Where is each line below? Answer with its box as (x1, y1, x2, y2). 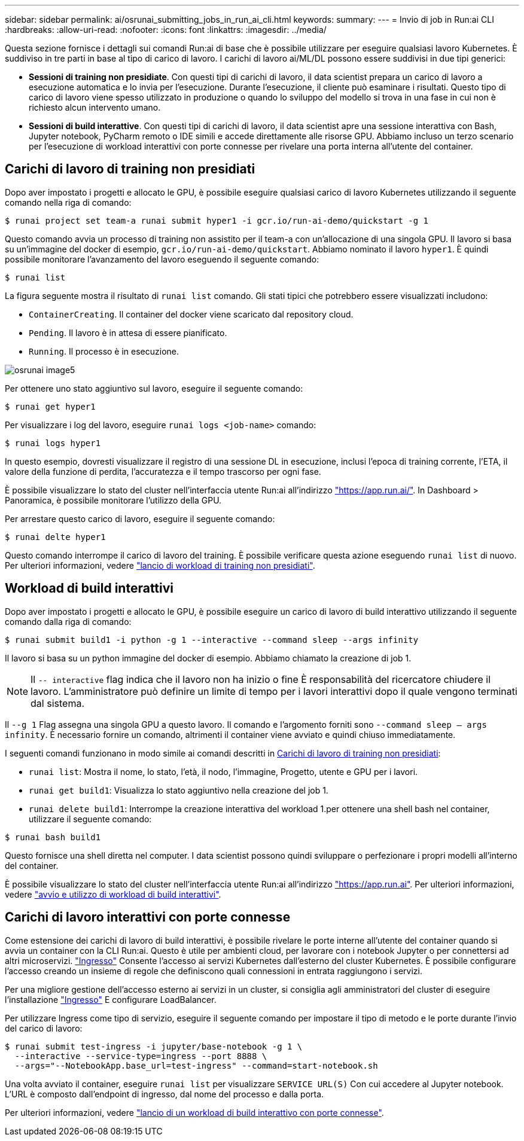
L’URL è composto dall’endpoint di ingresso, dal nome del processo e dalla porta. (5, 1088, 324, 1099)
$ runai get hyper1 (5, 401, 96, 411)
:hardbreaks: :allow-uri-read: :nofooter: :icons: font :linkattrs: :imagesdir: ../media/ (5, 25, 327, 35)
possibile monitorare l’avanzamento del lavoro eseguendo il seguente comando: (5, 254, 319, 264)
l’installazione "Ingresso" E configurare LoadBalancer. (5, 994, 217, 1005)
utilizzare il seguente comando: (29, 813, 152, 824)
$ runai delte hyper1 (5, 532, 106, 542)
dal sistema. (31, 697, 84, 709)
